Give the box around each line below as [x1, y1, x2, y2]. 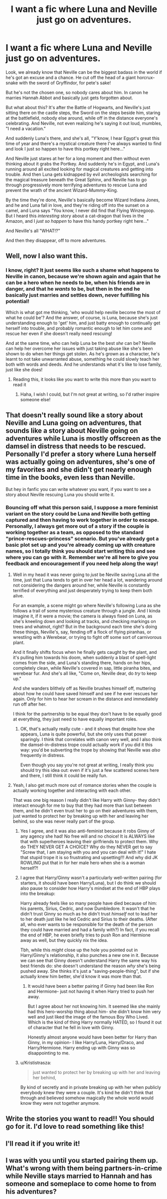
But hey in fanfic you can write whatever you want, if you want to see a [5, 486, 151, 492]
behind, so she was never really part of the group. [12, 818, 116, 824]
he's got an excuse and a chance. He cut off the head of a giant [5, 74, 136, 80]
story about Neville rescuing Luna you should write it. [5, 492, 115, 498]
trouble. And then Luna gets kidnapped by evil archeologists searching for [5, 171, 158, 177]
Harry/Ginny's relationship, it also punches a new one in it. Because [20, 952, 159, 958]
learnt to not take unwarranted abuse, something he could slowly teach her [5, 356, 160, 362]
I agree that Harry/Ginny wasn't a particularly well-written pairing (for [20, 875, 162, 881]
